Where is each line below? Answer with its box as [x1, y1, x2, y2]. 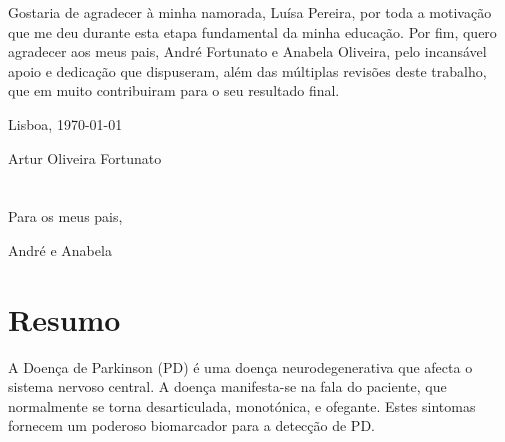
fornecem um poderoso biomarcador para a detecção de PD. [8, 415, 375, 436]
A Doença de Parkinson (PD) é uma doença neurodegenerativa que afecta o [8, 356, 473, 377]
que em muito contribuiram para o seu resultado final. [8, 80, 340, 101]
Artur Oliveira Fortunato [8, 147, 162, 168]
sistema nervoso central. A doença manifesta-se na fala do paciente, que [8, 376, 447, 397]
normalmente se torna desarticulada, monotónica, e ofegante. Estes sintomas [8, 395, 476, 416]
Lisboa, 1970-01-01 [8, 113, 123, 134]
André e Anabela [8, 239, 112, 260]
